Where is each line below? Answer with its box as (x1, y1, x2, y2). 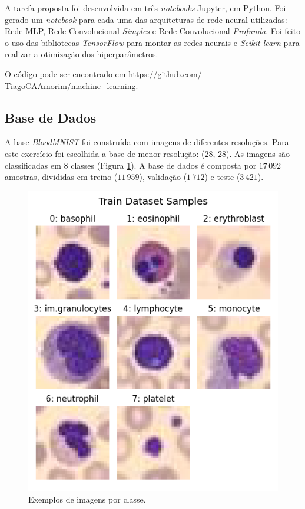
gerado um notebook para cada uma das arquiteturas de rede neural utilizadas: (5, 13, 287, 25)
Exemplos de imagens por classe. (28, 493, 146, 505)
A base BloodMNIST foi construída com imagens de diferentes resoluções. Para (5, 136, 289, 148)
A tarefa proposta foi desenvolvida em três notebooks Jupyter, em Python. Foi (5, 2, 286, 14)
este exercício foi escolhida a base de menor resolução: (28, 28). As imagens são (5, 147, 290, 159)
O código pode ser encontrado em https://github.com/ (5, 67, 202, 80)
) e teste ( (204, 170, 240, 183)
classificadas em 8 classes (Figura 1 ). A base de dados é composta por (5, 159, 257, 171)
